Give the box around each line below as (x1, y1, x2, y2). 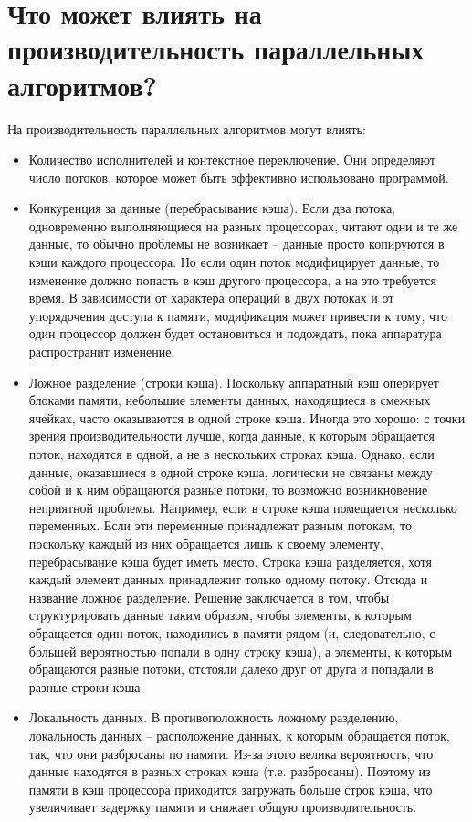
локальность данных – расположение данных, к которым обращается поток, (28, 725, 450, 744)
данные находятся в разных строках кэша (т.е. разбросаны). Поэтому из (28, 762, 431, 781)
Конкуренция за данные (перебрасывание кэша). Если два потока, (28, 198, 396, 218)
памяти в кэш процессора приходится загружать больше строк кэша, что (28, 779, 433, 798)
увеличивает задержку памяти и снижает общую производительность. (28, 797, 417, 817)
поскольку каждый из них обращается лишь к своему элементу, (28, 533, 383, 552)
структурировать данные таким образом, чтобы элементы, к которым (28, 605, 412, 625)
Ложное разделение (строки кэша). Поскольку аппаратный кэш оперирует (28, 372, 439, 391)
